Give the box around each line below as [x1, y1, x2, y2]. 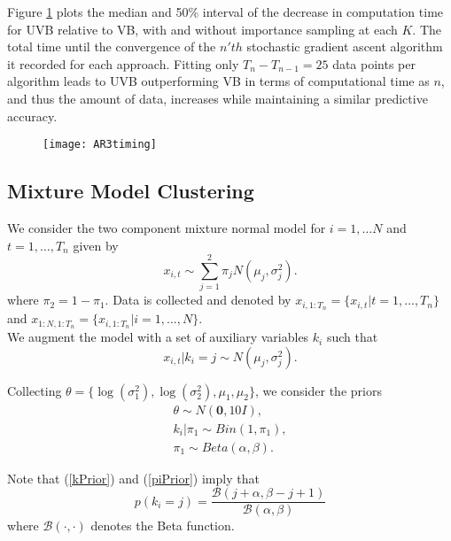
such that [326, 328, 378, 346]
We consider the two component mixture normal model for [7, 219, 326, 237]
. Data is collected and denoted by [105, 290, 292, 309]
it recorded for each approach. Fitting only [7, 54, 239, 73]
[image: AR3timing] [43, 138, 157, 151]
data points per [332, 54, 416, 73]
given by [73, 236, 119, 254]
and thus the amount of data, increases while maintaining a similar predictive [7, 89, 428, 107]
